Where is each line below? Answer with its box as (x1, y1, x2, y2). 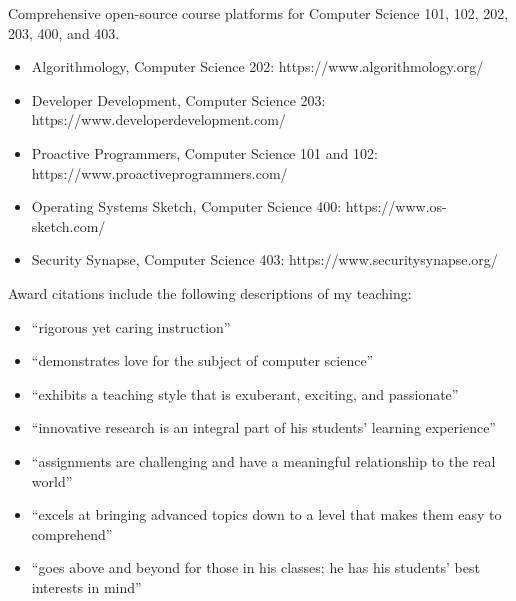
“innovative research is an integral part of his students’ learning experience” (31, 417, 496, 438)
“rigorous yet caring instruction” (31, 316, 231, 337)
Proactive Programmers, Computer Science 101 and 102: (31, 142, 378, 163)
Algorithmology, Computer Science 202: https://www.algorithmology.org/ (31, 56, 484, 77)
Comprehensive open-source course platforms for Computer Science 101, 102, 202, (8, 3, 509, 23)
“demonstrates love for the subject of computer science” (31, 350, 374, 371)
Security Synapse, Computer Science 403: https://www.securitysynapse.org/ (31, 249, 498, 270)
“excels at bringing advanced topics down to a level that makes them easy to (31, 504, 502, 525)
